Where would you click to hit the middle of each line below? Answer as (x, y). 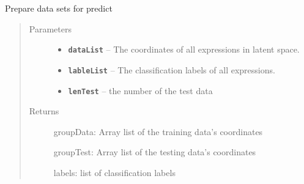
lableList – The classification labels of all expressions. (172, 69)
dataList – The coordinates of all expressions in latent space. (184, 49)
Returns (44, 111)
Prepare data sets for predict (59, 8)
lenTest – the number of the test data (140, 90)
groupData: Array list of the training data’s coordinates (158, 131)
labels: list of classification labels (114, 172)
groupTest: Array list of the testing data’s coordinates (155, 152)
